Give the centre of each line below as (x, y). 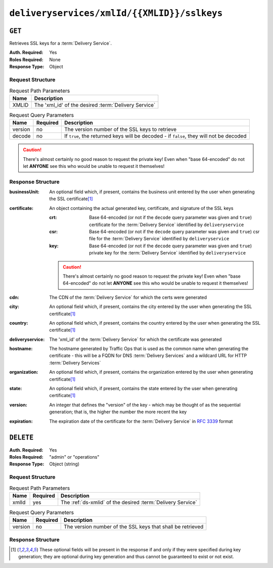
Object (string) (64, 464)
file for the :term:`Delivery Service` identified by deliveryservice (159, 239)
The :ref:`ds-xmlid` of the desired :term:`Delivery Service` (129, 502)
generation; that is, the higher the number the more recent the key (118, 412)
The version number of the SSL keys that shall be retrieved (134, 527)
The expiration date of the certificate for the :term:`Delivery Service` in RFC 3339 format (141, 421)
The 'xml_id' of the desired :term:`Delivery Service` (95, 105)
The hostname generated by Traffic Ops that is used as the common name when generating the (149, 348)
